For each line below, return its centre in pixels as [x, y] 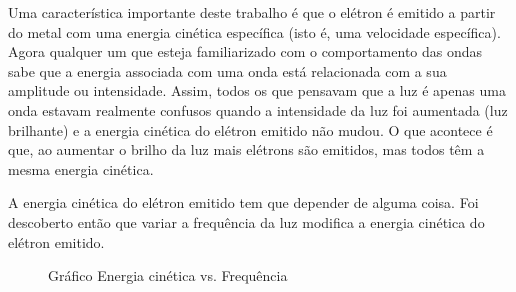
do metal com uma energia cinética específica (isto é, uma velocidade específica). [254, 31]
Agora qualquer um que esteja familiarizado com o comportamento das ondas [245, 51]
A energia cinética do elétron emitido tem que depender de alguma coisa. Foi [243, 202]
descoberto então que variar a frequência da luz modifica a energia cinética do [246, 221]
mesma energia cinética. [81, 168]
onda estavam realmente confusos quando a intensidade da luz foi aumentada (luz [258, 109]
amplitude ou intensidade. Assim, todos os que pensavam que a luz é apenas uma [257, 90]
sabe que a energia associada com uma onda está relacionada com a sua [227, 70]
